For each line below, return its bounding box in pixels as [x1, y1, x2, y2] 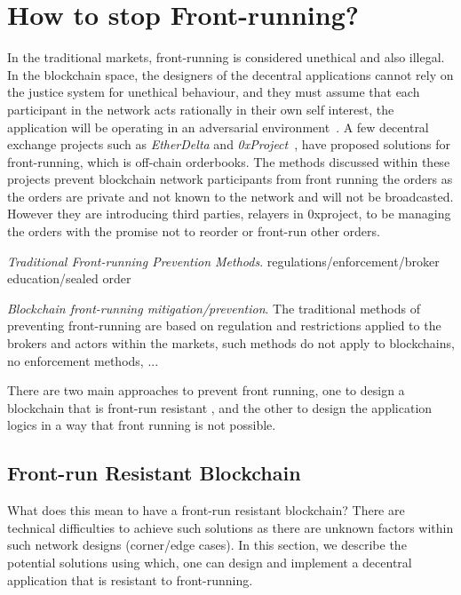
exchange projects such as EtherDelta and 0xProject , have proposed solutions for [7, 135, 450, 154]
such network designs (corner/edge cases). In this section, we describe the [7, 535, 407, 554]
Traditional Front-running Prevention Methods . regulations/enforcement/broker [7, 251, 440, 270]
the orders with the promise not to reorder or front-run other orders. [7, 222, 380, 241]
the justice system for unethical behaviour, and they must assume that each [7, 83, 420, 101]
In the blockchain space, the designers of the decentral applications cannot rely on [7, 65, 454, 83]
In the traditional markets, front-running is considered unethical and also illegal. [7, 48, 445, 67]
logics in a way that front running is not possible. [7, 416, 276, 434]
